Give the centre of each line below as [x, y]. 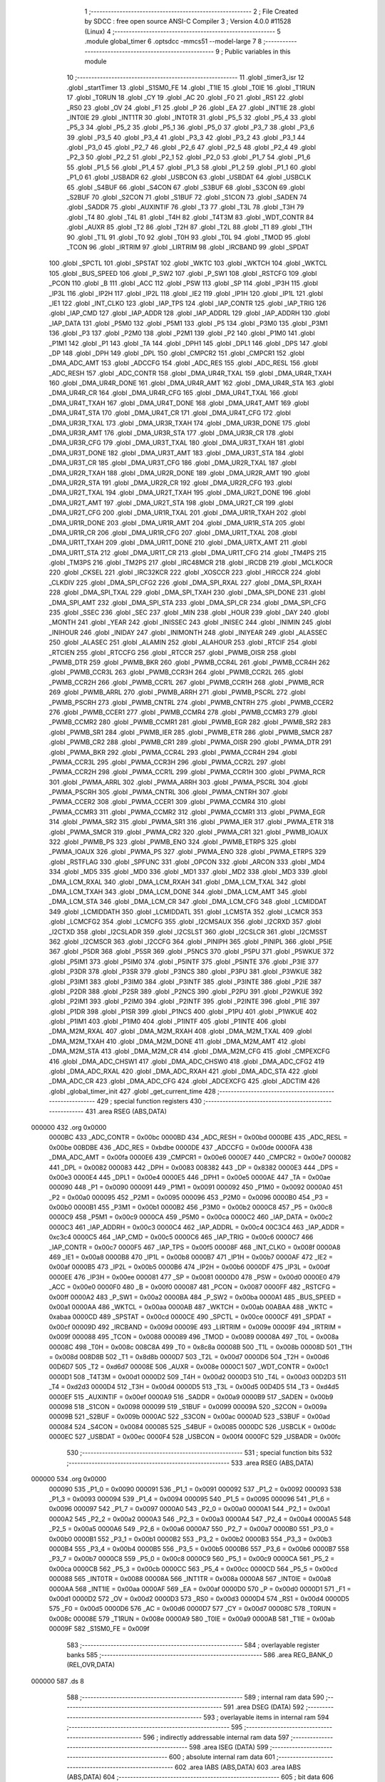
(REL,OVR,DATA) [91, 1665]
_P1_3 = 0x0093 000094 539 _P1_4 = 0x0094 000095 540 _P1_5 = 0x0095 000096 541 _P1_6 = [190, 1499]
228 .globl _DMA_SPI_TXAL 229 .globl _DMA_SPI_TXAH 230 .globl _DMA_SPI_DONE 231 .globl [187, 592]
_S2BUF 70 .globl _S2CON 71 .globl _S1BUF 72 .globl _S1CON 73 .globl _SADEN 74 [187, 197]
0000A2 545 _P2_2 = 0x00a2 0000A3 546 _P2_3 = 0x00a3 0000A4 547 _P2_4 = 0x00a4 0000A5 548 [200, 1519]
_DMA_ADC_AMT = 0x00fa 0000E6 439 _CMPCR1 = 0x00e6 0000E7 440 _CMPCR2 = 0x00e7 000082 [200, 1158]
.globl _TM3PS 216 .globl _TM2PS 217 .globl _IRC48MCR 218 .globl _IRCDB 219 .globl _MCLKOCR [191, 562]
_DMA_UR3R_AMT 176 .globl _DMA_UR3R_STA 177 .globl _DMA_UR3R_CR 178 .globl [171, 433]
